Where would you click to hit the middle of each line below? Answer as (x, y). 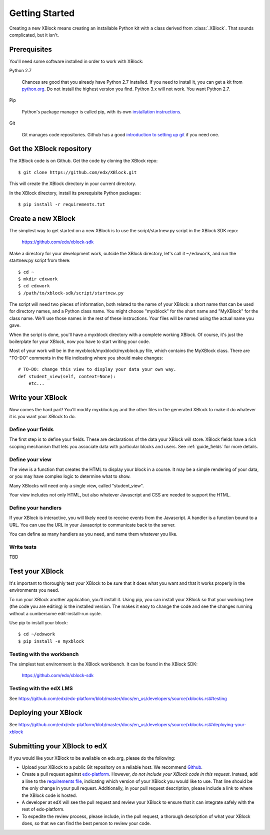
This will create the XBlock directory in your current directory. (73, 184)
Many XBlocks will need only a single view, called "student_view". (77, 485)
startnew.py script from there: (40, 260)
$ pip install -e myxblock (51, 641)
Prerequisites (30, 49)
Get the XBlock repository (50, 149)
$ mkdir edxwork (38, 279)
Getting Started (42, 13)
